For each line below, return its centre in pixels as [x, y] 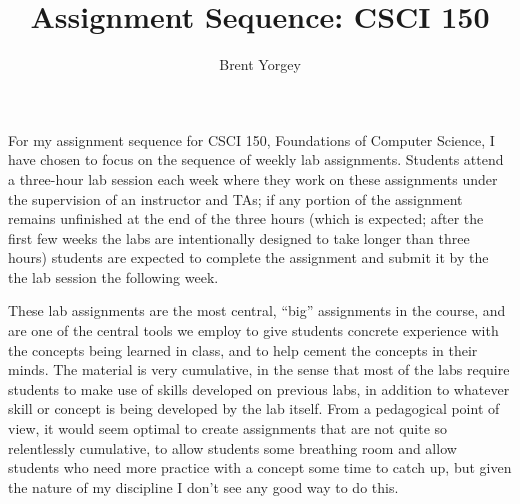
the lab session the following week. [113, 276]
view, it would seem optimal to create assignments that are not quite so [228, 428]
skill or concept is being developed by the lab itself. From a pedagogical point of [254, 408]
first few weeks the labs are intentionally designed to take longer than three [239, 237]
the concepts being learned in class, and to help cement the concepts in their [243, 349]
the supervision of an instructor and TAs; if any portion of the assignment [235, 198]
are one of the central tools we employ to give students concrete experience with [253, 330]
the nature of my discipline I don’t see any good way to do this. [203, 486]
